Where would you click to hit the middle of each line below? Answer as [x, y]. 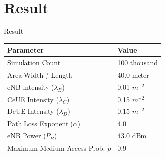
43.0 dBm [132, 136]
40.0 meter [133, 74]
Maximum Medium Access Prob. [56, 147]
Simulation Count [34, 63]
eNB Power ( [27, 136]
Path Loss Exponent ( [40, 123]
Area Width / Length [40, 74]
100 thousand [138, 63]
